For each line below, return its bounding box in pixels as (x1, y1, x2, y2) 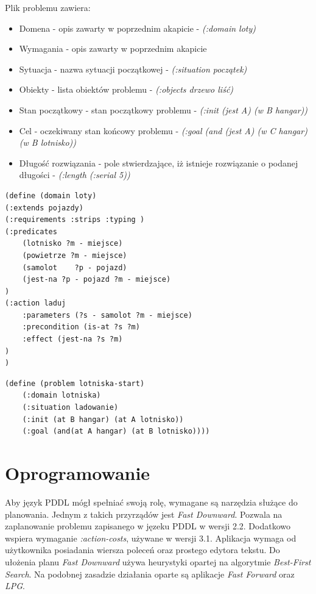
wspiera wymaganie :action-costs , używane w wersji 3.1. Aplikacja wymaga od (5, 531, 297, 544)
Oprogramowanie (5, 460, 150, 485)
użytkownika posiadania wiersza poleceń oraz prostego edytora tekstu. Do (5, 543, 280, 556)
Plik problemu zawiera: (5, 1, 91, 13)
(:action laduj (5, 299, 66, 308)
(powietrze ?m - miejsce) (22, 251, 127, 260)
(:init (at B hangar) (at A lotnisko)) (22, 415, 184, 424)
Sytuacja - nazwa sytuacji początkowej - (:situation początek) (19, 62, 247, 75)
